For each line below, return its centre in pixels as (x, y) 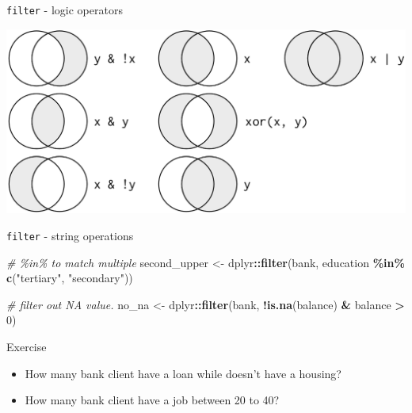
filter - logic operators (65, 10)
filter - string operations (70, 236)
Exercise (27, 347)
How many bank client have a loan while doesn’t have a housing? (183, 373)
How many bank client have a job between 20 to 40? (152, 400)
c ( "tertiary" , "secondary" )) (70, 278)
